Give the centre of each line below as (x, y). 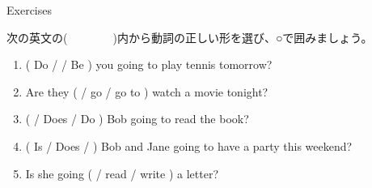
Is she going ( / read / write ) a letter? (122, 173)
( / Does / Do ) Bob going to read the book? (137, 119)
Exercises (29, 10)
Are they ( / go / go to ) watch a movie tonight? (147, 91)
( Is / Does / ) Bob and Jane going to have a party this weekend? (189, 145)
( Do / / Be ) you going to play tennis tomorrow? (149, 64)
